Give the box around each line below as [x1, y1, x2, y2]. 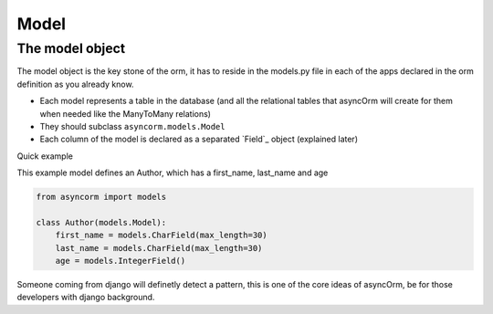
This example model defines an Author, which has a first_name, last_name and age [16, 167, 329, 178]
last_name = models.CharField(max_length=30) [55, 243, 263, 253]
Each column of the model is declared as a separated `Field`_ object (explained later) [39, 133, 358, 145]
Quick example [16, 151, 73, 162]
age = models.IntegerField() [55, 256, 186, 267]
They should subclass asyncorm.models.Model [39, 120, 226, 131]
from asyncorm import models [36, 192, 167, 203]
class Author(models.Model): [36, 217, 167, 227]
